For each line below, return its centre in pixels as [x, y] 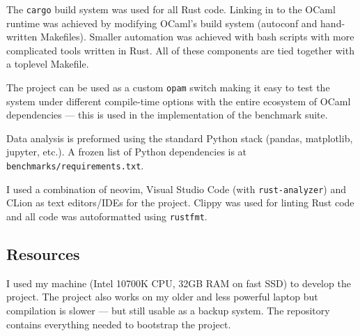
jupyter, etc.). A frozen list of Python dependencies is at [127, 152]
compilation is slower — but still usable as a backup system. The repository [168, 311]
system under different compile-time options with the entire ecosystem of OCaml [179, 101]
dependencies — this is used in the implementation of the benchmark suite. [167, 115]
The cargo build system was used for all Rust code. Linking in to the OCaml [171, 9]
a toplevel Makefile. [48, 64]
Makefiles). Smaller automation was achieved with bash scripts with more [197, 37]
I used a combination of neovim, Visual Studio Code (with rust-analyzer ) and [176, 189]
